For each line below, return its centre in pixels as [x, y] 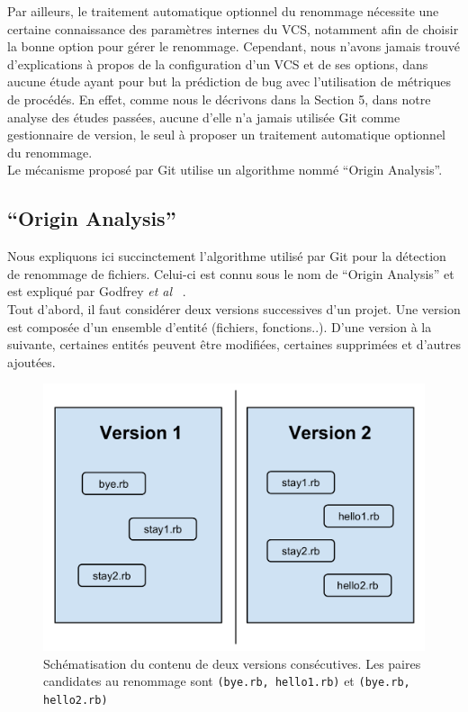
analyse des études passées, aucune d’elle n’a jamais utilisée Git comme [204, 117]
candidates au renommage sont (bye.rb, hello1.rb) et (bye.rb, [227, 681]
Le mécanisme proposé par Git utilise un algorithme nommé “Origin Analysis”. [225, 170]
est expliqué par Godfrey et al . [97, 291]
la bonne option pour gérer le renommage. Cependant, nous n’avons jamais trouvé [234, 46]
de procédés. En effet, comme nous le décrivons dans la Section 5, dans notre [219, 99]
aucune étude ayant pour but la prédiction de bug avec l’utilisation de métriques [229, 81]
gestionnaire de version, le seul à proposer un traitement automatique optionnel [227, 135]
